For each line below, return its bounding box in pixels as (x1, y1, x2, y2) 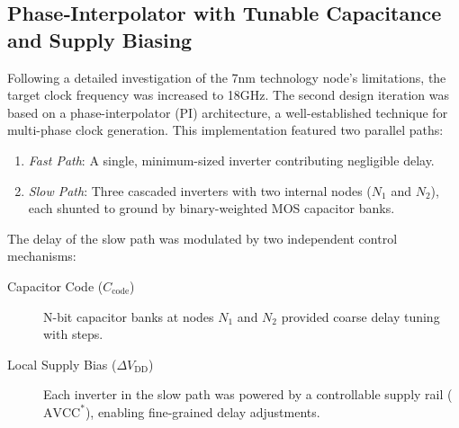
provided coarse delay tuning (281, 307, 440, 325)
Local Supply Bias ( (7, 354, 117, 373)
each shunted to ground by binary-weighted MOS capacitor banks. (28, 199, 395, 218)
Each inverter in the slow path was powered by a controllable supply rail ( (43, 385, 453, 404)
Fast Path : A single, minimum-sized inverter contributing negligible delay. (28, 150, 435, 169)
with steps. (43, 325, 103, 343)
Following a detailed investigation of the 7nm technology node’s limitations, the (7, 67, 446, 86)
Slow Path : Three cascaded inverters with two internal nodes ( (28, 181, 372, 200)
